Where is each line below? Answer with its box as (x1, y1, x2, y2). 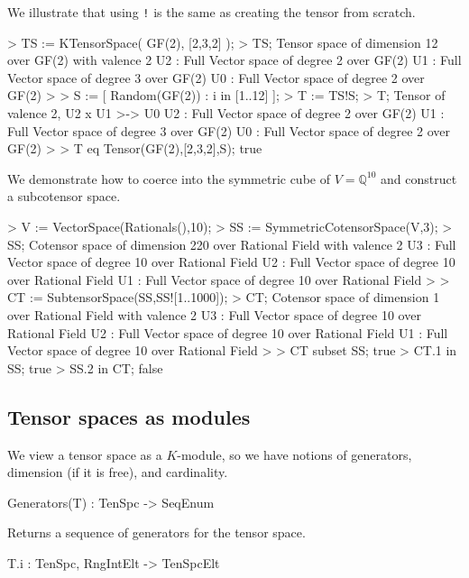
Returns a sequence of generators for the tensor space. (7, 523, 306, 542)
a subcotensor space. (7, 187, 121, 206)
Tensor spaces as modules (7, 402, 251, 430)
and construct (381, 169, 457, 188)
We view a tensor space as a (7, 445, 162, 463)
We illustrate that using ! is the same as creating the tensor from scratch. (7, 3, 416, 21)
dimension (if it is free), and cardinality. (7, 463, 228, 482)
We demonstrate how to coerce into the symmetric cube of (7, 169, 330, 188)
